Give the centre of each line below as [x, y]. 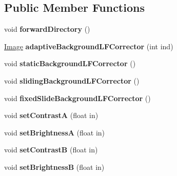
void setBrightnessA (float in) [55, 132]
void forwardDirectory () [47, 29]
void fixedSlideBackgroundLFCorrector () [77, 98]
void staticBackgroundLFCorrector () [70, 63]
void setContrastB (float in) [51, 150]
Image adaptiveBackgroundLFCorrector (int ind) [89, 46]
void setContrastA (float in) [51, 115]
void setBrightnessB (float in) [54, 167]
